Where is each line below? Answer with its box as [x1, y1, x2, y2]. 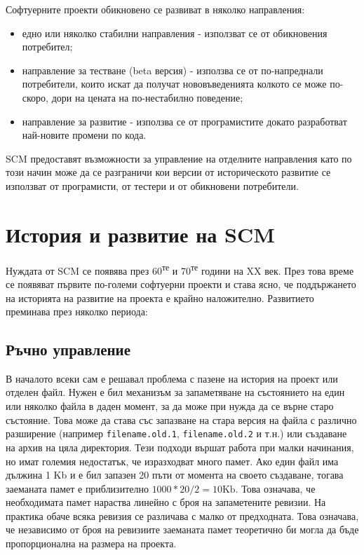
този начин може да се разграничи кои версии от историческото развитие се [6, 165, 331, 179]
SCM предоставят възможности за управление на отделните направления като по [6, 151, 352, 165]
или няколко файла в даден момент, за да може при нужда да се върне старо [6, 399, 334, 413]
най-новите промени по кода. [22, 128, 147, 142]
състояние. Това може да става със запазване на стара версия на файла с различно [6, 412, 357, 427]
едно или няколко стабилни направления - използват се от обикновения [22, 25, 328, 40]
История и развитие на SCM [6, 219, 275, 248]
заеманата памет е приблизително [6, 481, 149, 495]
